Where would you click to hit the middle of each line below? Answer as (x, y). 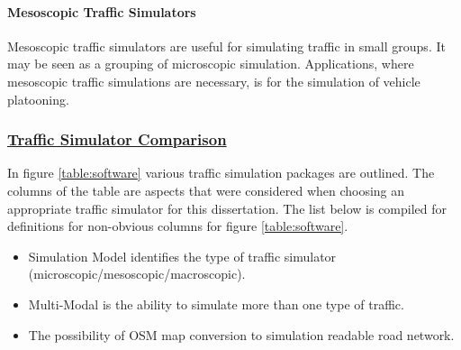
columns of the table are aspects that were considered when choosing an (206, 190)
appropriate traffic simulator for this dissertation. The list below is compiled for (227, 208)
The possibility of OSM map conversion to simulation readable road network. (241, 334)
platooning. (38, 99)
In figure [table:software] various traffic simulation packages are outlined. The (221, 173)
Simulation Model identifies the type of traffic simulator (182, 256)
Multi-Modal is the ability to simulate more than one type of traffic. (216, 304)
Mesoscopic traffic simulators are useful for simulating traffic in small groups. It (226, 46)
